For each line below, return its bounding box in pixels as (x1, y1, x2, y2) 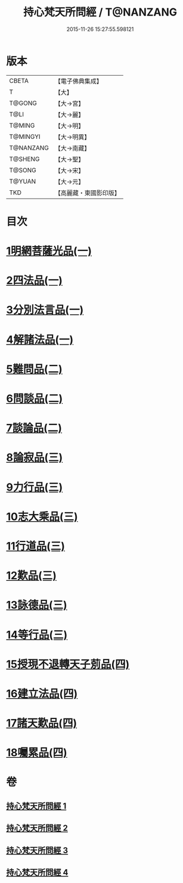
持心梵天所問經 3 (6, 845, 69, 856)
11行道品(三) (6, 539, 66, 553)
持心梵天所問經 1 (6, 801, 67, 811)
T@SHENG (9, 154, 40, 163)
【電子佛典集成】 (54, 77, 103, 85)
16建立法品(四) (6, 687, 78, 701)
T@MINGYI (9, 132, 41, 141)
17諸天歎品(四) (6, 717, 77, 730)
